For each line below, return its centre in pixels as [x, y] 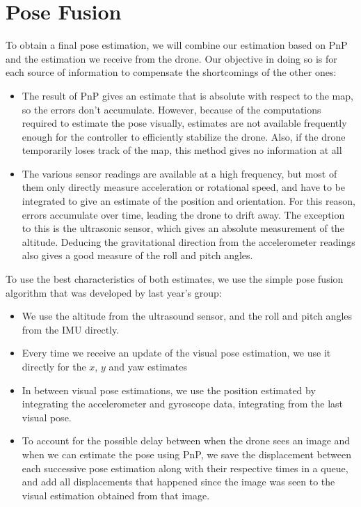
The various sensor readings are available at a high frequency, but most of [179, 173]
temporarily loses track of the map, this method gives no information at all [182, 150]
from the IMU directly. [71, 329]
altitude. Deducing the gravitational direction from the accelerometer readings [188, 241]
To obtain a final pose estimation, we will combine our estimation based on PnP [177, 45]
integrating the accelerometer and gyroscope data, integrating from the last [183, 404]
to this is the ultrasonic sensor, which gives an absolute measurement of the [183, 228]
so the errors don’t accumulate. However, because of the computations [171, 109]
